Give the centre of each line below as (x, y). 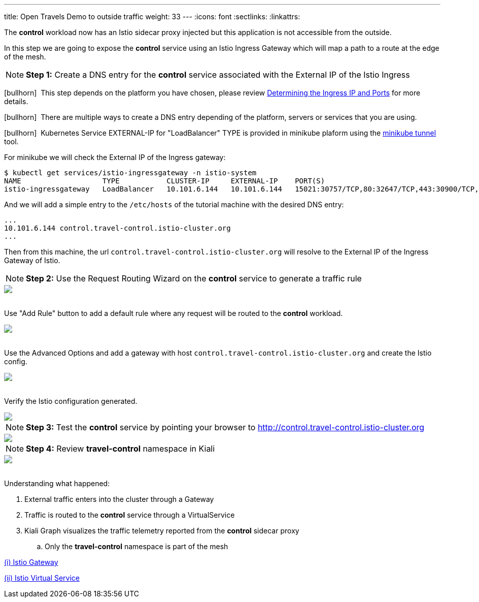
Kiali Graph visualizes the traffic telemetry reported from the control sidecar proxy (162, 531)
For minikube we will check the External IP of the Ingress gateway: (115, 157)
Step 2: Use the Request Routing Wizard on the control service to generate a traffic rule (194, 278)
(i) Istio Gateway (31, 562)
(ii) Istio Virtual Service (42, 578)
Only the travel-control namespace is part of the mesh (136, 546)
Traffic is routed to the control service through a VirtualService (130, 515)
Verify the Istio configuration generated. (71, 401)
